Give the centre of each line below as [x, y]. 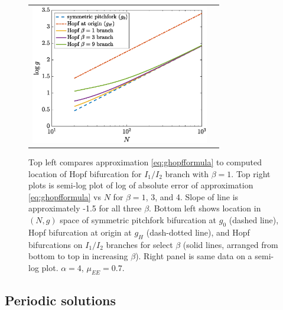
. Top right [251, 173]
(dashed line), [254, 219]
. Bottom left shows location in [205, 208]
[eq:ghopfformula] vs [65, 196]
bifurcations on [56, 244]
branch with [187, 173]
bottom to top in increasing [78, 256]
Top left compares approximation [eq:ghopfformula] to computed [145, 162]
